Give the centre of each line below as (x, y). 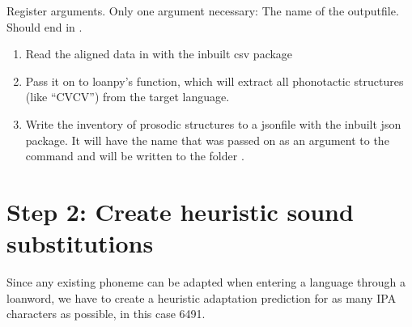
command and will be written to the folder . (135, 156)
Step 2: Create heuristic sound (180, 211)
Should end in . (45, 26)
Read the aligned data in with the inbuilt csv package (159, 54)
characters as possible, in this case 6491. (106, 314)
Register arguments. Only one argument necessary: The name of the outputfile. (203, 11)
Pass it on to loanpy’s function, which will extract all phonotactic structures (214, 81)
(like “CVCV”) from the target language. (127, 97)
